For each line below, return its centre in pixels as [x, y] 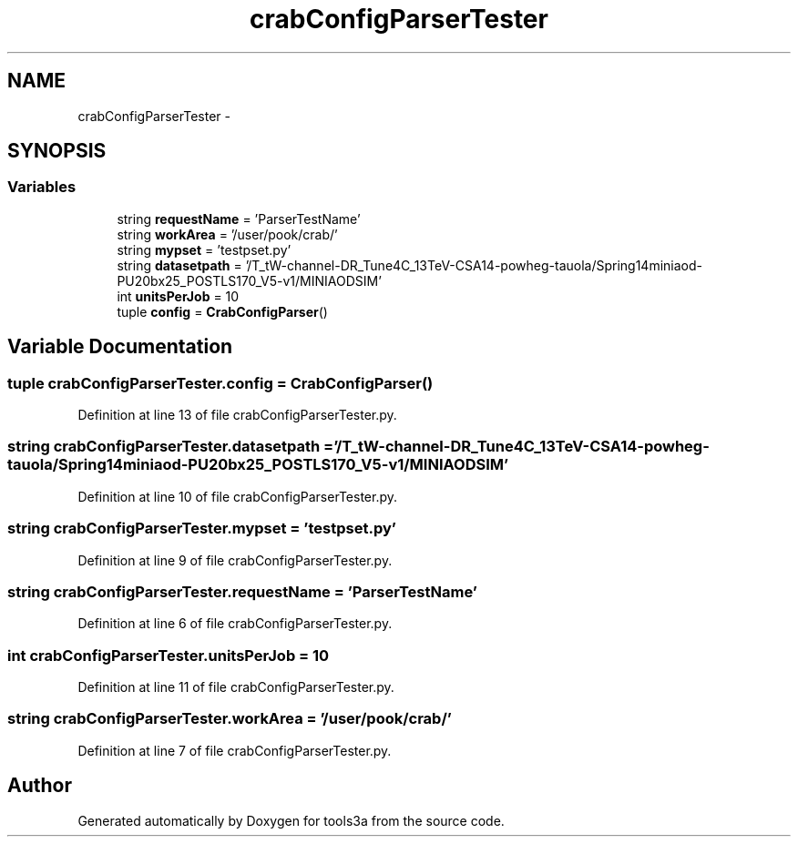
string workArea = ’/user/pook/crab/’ [227, 234]
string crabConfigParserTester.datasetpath [164, 447]
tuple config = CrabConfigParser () [222, 311]
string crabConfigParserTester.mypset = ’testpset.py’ [202, 529]
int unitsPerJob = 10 [178, 296]
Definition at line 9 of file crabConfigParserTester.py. [235, 560]
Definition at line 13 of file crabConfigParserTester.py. [237, 415]
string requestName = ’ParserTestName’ [239, 219]
